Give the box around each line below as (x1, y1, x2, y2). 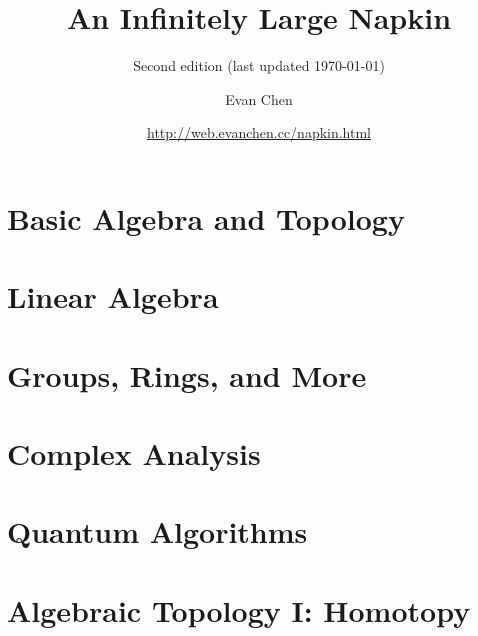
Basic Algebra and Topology (7, 197, 405, 238)
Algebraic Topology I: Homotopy (7, 589, 471, 630)
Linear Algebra (7, 276, 219, 317)
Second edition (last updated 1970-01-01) (133, 55, 385, 76)
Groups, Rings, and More (7, 354, 367, 395)
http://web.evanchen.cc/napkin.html (146, 122, 372, 143)
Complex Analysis (7, 433, 261, 474)
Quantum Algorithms (7, 511, 308, 552)
